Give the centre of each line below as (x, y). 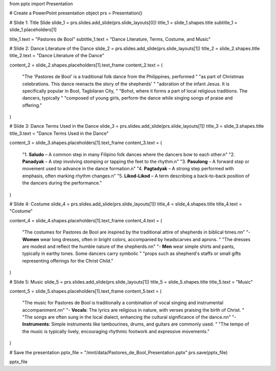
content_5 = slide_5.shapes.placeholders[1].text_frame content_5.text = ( (86, 291)
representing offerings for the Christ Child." (68, 261)
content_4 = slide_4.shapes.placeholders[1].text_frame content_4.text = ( (86, 220)
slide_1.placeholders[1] (33, 30)
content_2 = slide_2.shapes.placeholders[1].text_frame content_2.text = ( (86, 65)
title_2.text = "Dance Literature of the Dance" (57, 56)
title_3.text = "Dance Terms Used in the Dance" (59, 133)
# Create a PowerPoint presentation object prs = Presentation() (76, 13)
